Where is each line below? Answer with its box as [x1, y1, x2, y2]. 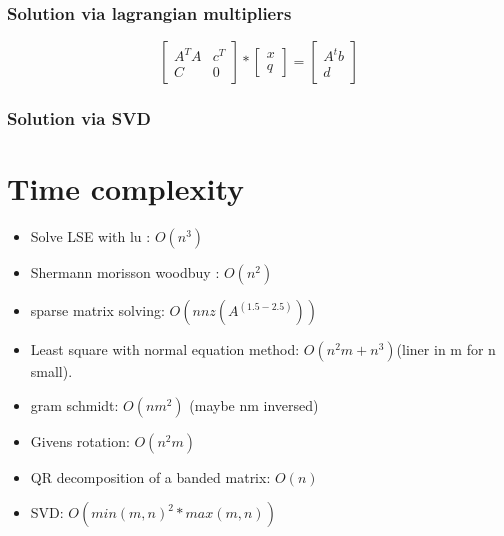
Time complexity [7, 168, 244, 209]
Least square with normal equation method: [30, 339, 300, 360]
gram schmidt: [30, 394, 119, 415]
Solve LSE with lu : [30, 226, 151, 247]
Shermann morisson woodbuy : [30, 262, 220, 283]
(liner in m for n [396, 339, 496, 360]
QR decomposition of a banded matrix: [30, 466, 271, 487]
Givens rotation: [30, 430, 130, 451]
